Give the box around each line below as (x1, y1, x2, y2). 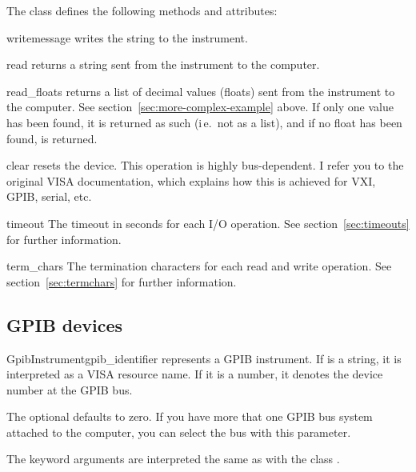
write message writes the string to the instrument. (6, 29, 248, 46)
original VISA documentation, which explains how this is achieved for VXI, (6, 172, 376, 189)
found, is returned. (6, 130, 98, 146)
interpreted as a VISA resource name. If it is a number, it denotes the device (6, 366, 383, 382)
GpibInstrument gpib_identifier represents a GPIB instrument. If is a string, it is (6, 350, 402, 366)
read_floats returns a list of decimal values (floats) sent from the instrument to (6, 82, 395, 99)
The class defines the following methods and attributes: (6, 2, 278, 18)
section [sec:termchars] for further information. (6, 273, 237, 290)
